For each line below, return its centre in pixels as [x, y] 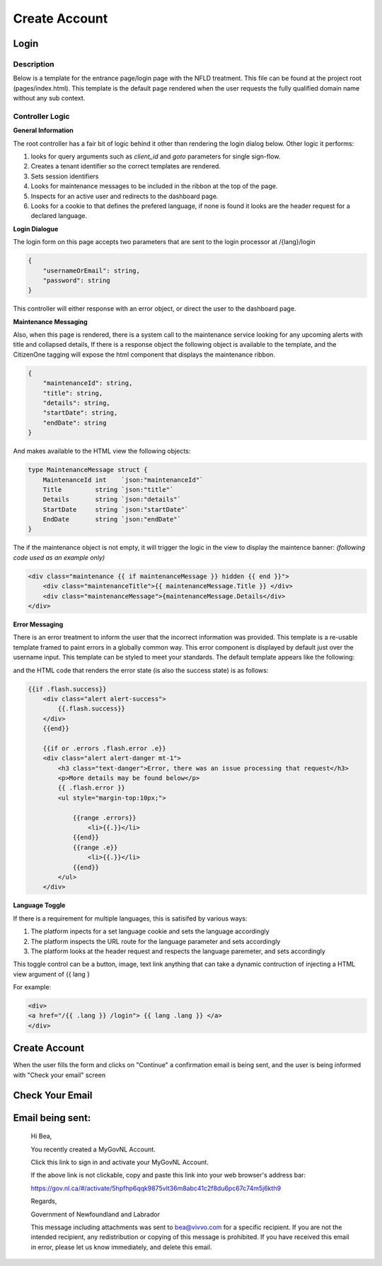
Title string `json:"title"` [108, 489]
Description [34, 64]
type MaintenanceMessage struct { [88, 470]
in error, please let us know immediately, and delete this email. [121, 1247]
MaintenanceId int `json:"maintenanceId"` [123, 480]
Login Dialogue [36, 229]
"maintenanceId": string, [88, 383]
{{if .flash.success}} [67, 689]
